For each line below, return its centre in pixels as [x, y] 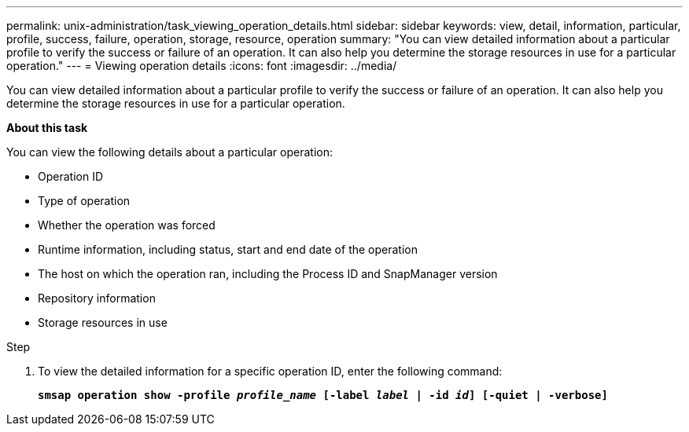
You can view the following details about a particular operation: [169, 152]
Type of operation [84, 201]
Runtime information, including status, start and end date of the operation [228, 249]
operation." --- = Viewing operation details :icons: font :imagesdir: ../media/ [202, 66]
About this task [47, 128]
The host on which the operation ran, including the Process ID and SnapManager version [268, 274]
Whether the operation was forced [127, 225]
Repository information [97, 298]
